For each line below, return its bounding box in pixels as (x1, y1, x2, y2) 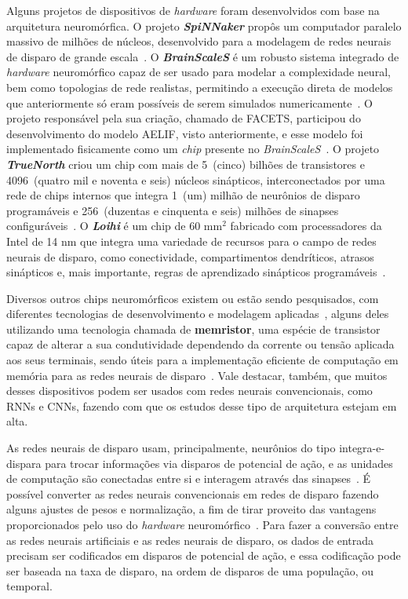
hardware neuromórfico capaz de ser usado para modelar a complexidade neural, (6, 64, 391, 80)
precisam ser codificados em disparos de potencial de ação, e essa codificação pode (6, 547, 401, 564)
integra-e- (339, 440, 385, 456)
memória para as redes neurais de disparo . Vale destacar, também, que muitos (6, 367, 388, 383)
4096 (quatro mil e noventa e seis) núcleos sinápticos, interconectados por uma (6, 171, 385, 188)
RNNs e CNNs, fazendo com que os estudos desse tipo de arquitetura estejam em (6, 397, 397, 414)
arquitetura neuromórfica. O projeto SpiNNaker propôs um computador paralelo (6, 17, 402, 34)
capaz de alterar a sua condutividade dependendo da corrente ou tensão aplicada (6, 336, 395, 352)
